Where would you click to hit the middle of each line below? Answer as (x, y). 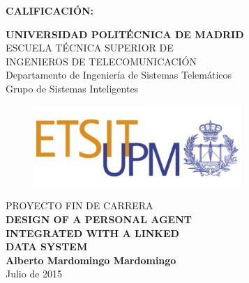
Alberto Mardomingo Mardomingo (91, 260)
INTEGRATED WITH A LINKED (92, 233)
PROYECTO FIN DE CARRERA (80, 205)
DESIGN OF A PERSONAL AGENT (99, 219)
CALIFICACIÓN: (50, 10)
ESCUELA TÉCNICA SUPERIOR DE (90, 48)
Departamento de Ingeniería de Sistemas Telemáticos (119, 75)
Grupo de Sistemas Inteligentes (72, 88)
